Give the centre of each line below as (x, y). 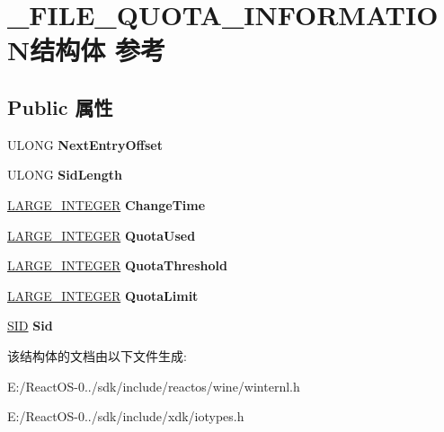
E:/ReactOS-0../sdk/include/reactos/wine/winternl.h (154, 386)
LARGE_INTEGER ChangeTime (107, 204)
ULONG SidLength (65, 175)
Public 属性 (60, 106)
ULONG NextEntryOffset (85, 144)
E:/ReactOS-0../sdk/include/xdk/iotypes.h (126, 416)
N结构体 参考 (86, 50)
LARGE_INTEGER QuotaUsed (102, 235)
